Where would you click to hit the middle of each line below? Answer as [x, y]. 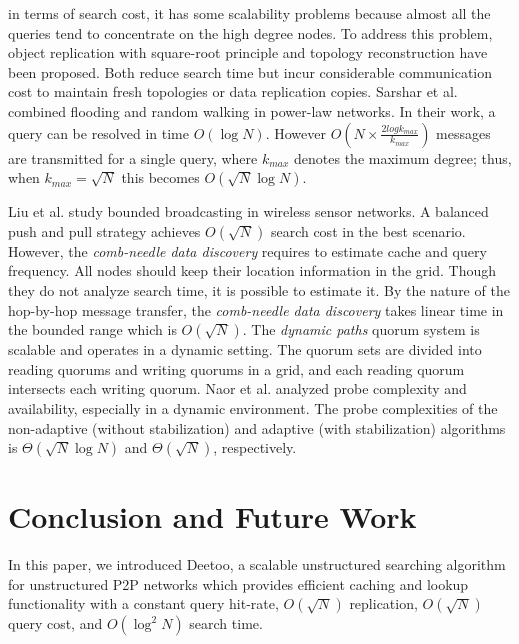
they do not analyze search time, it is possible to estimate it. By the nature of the [259, 289]
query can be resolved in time [98, 132]
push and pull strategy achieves [104, 230]
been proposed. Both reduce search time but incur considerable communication [250, 71]
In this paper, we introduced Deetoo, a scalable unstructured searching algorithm [257, 564]
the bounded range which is [92, 329]
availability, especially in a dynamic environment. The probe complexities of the [253, 407]
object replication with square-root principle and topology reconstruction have [248, 52]
